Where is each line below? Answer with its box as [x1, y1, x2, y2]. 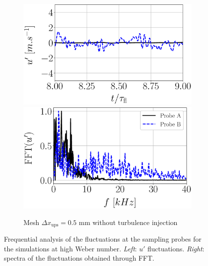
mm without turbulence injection [79, 217, 178, 227]
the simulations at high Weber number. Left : [4, 243, 137, 253]
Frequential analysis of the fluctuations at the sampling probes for [4, 234, 202, 244]
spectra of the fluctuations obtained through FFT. [4, 253, 154, 263]
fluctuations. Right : [147, 243, 205, 253]
